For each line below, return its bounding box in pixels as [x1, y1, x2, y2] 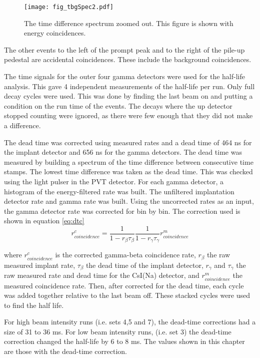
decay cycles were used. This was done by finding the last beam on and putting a [4, 91, 253, 101]
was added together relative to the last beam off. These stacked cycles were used [4, 290, 250, 300]
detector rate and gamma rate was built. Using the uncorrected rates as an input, [4, 196, 254, 206]
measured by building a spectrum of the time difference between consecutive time [4, 156, 253, 167]
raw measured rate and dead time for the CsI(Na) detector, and [4, 270, 199, 280]
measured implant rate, [4, 259, 75, 270]
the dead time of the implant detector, [85, 259, 203, 270]
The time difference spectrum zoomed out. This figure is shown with [24, 18, 233, 28]
